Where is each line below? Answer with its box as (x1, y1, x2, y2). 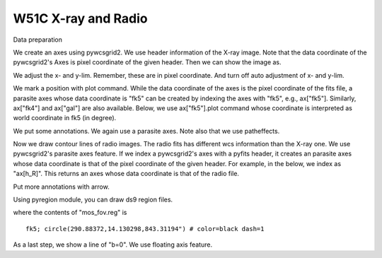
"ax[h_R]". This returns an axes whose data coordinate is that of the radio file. (13, 170, 240, 178)
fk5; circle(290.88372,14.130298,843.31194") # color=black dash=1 (25, 225, 265, 233)
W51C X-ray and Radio (13, 11, 148, 26)
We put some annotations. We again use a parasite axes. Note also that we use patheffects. (13, 127, 280, 135)
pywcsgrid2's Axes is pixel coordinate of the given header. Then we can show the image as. (13, 58, 282, 66)
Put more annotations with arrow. (13, 182, 110, 191)
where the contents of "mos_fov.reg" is (13, 209, 127, 217)
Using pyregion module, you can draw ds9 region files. (13, 195, 173, 204)
